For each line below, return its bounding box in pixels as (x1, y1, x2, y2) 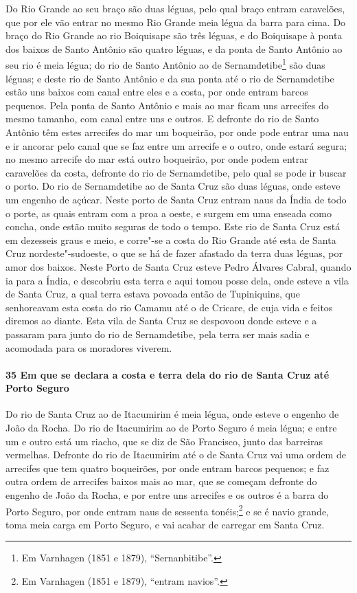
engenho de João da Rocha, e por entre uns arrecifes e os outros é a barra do (5, 488, 329, 502)
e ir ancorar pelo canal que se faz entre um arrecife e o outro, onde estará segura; (5, 138, 347, 153)
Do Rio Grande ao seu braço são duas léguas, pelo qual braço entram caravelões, (5, 1, 345, 15)
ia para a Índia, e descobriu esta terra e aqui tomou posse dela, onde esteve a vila (5, 273, 349, 287)
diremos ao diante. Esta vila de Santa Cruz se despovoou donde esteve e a (5, 313, 317, 328)
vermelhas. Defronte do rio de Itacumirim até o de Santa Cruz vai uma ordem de (5, 447, 346, 462)
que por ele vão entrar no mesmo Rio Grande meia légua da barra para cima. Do (5, 14, 346, 29)
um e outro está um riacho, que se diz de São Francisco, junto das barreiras (5, 434, 323, 448)
